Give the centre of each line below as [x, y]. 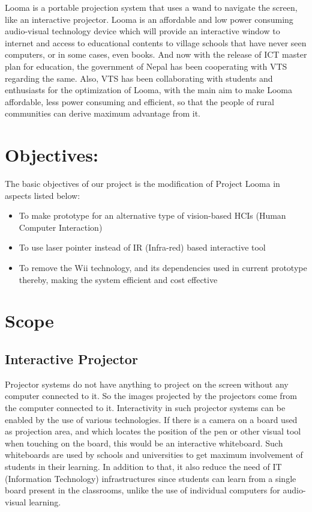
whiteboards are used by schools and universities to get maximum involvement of [154, 455]
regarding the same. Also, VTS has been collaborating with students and [139, 78]
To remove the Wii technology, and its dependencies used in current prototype [163, 268]
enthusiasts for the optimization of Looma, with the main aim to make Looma [148, 90]
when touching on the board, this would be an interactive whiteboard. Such [144, 443]
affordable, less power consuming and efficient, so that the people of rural [139, 101]
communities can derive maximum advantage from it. [103, 113]
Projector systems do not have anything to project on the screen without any [147, 384]
